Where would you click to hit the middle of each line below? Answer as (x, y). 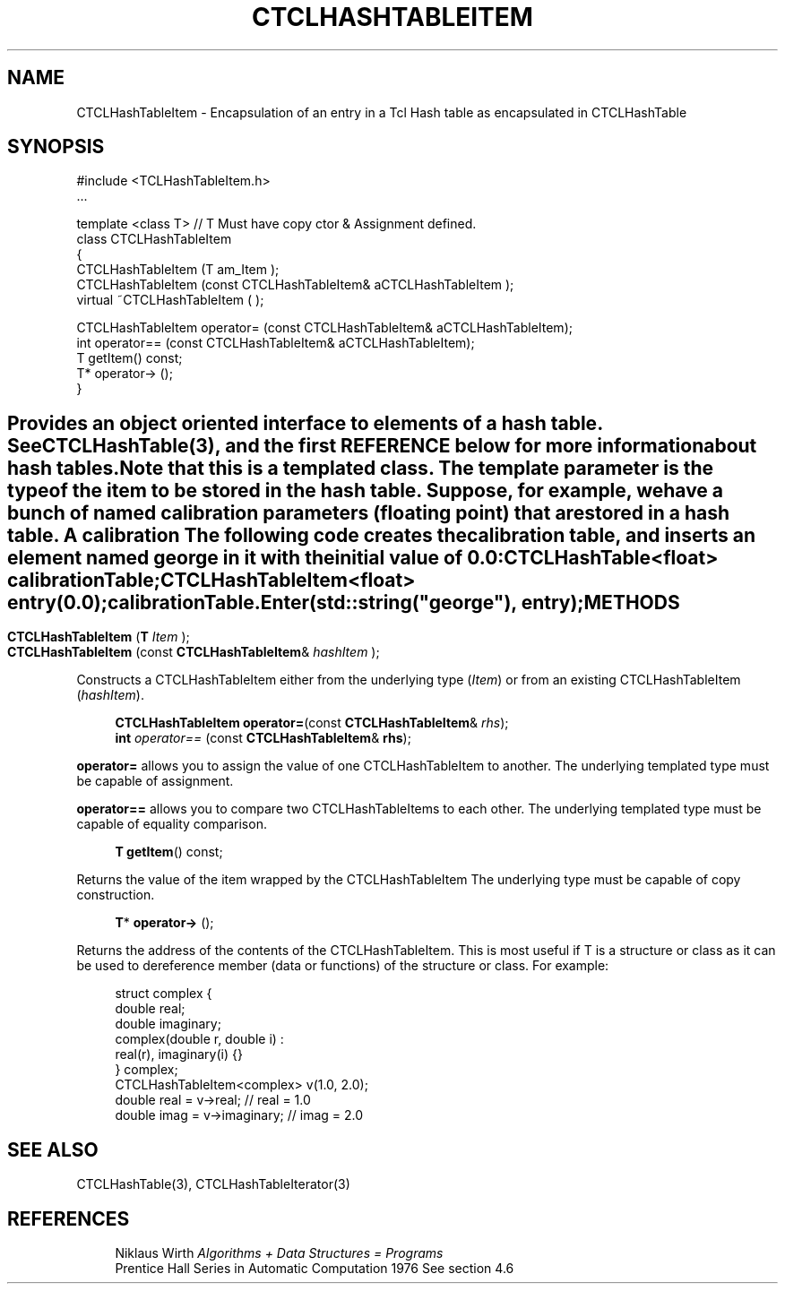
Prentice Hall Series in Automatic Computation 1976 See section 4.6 (315, 1268)
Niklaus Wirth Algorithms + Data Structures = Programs (279, 1252)
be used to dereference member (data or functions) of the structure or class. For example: (343, 966)
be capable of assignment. (155, 781)
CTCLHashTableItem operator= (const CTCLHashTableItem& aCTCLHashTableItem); (324, 328)
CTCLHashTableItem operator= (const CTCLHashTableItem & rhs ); (312, 723)
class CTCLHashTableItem (154, 239)
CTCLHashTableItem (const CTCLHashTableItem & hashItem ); (194, 652)
